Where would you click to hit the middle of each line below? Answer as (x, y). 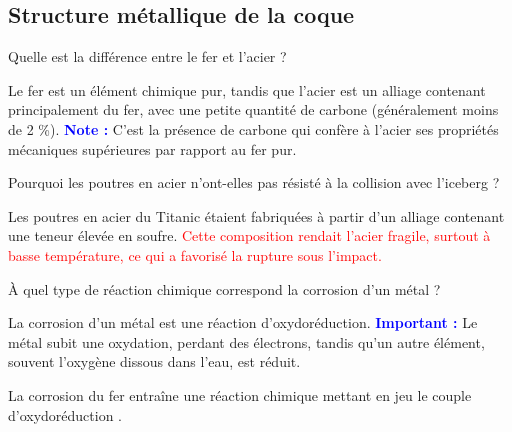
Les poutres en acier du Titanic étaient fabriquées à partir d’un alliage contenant (256, 215)
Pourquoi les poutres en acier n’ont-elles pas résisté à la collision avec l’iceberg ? (254, 182)
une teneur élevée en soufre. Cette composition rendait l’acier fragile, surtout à (249, 235)
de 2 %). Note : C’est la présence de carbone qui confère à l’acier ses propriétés (253, 128)
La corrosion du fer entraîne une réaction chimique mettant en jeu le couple (240, 394)
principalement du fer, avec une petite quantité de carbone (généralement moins (253, 109)
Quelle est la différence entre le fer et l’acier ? (147, 56)
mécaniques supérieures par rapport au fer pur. (152, 148)
